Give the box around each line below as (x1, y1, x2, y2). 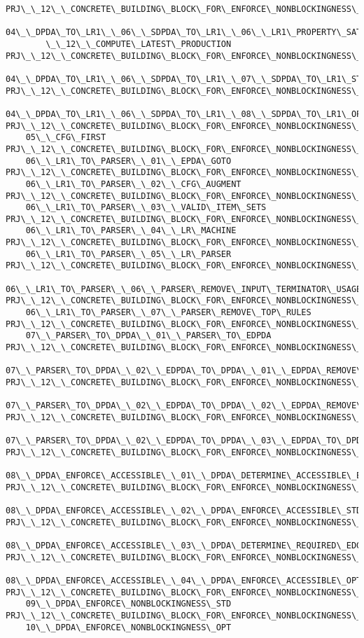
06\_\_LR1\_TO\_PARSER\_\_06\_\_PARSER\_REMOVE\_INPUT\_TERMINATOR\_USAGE (6, 284, 362, 294)
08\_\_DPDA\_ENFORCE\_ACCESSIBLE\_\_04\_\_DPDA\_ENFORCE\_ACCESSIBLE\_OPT (6, 576, 362, 586)
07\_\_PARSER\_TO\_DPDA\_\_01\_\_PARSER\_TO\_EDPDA (25, 331, 272, 341)
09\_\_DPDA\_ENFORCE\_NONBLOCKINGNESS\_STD (25, 599, 232, 609)
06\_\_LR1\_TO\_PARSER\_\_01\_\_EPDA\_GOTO (25, 155, 232, 166)
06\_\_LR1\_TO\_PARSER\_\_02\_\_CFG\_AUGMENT (25, 179, 241, 189)
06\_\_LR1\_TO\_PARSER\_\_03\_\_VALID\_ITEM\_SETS (25, 202, 267, 213)
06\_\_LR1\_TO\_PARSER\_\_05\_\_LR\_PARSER (25, 249, 232, 259)
